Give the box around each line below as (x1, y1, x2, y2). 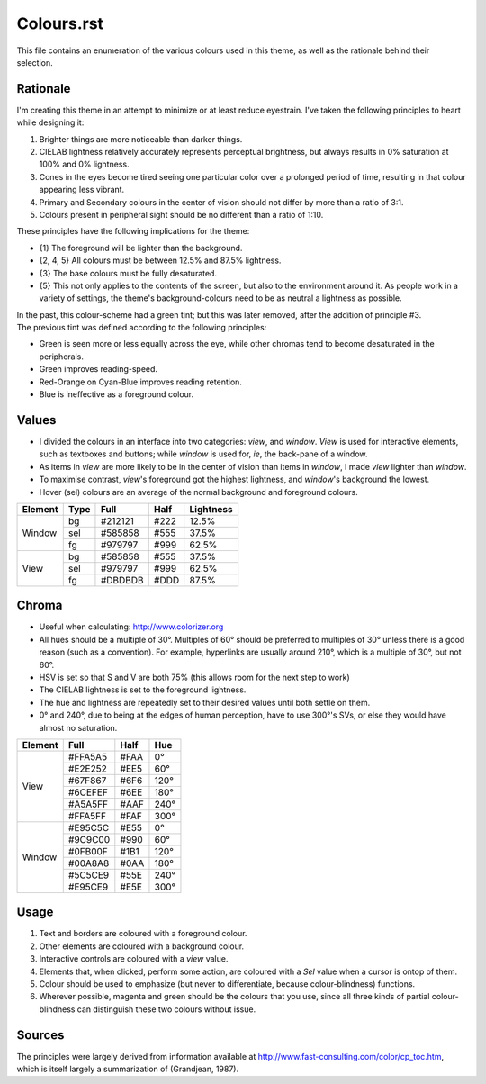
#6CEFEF (67, 786, 108, 799)
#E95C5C (67, 821, 110, 834)
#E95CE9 (67, 881, 109, 893)
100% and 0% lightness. (39, 158, 130, 170)
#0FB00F (67, 845, 108, 857)
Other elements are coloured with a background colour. (39, 941, 245, 952)
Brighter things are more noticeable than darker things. (39, 133, 243, 144)
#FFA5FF (67, 809, 107, 822)
